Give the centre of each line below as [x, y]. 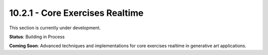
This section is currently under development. [55, 28]
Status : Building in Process [37, 37]
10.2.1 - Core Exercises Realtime [76, 13]
